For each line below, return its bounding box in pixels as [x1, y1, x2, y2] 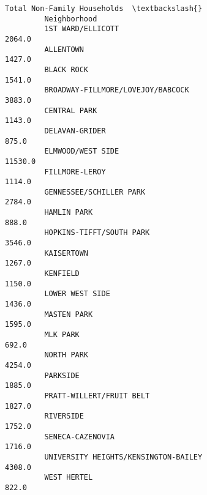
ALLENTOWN [44, 45, 84, 54]
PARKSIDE [44, 371, 80, 380]
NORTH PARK [44, 351, 89, 360]
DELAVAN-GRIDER [44, 126, 106, 135]
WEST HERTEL [44, 473, 93, 482]
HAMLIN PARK [44, 208, 93, 217]
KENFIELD [44, 269, 80, 278]
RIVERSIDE [44, 412, 84, 421]
